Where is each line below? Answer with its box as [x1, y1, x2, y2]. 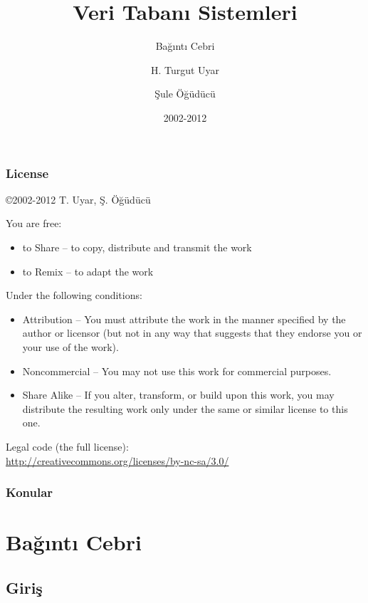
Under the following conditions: [6, 288, 142, 303]
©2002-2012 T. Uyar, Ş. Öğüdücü [6, 192, 151, 206]
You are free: [6, 216, 62, 231]
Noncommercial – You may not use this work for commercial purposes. [22, 363, 332, 378]
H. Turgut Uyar [150, 62, 220, 77]
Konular [6, 483, 53, 501]
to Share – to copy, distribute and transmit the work [22, 239, 252, 254]
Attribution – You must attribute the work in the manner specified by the [22, 311, 346, 326]
